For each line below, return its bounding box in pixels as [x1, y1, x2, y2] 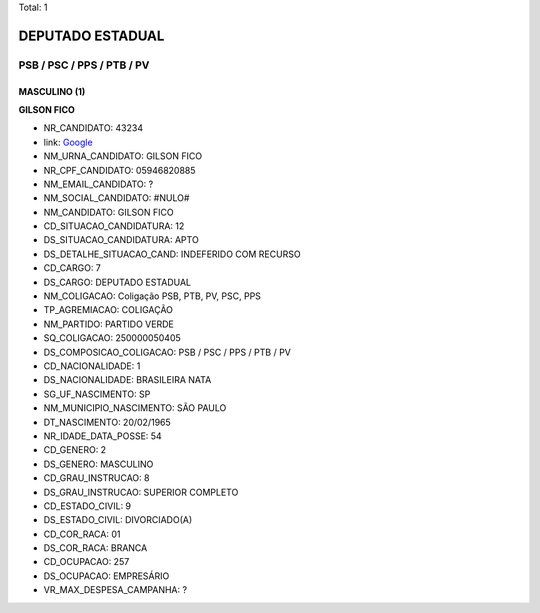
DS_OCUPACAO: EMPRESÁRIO [43, 570, 170, 582]
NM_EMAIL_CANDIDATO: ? [43, 178, 154, 190]
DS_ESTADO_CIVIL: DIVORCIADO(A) [43, 514, 193, 526]
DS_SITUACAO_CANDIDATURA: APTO [43, 234, 199, 246]
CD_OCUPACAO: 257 [43, 556, 130, 568]
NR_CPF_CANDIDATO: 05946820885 [43, 164, 196, 176]
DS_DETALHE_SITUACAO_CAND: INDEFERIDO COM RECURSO [43, 248, 301, 260]
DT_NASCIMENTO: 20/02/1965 [43, 416, 172, 428]
